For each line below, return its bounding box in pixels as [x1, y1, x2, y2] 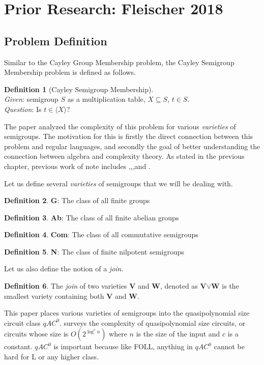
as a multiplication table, [67, 94, 145, 104]
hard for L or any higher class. [4, 351, 99, 362]
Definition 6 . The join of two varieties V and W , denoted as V [4, 280, 207, 291]
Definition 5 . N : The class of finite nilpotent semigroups [4, 246, 185, 257]
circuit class [4, 317, 41, 328]
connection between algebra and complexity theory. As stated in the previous [4, 151, 245, 161]
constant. [4, 341, 33, 352]
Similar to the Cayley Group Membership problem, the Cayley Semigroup [4, 57, 234, 67]
